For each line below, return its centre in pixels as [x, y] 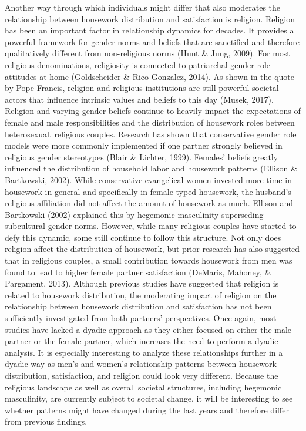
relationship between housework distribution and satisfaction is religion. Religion [150, 18]
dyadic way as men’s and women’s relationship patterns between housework [141, 364]
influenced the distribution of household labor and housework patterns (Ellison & [151, 168]
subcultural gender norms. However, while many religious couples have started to [151, 226]
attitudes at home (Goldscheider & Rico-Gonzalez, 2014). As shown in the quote [150, 76]
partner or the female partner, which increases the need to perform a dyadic [142, 341]
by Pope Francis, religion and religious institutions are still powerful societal [142, 88]
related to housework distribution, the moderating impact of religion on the [141, 294]
